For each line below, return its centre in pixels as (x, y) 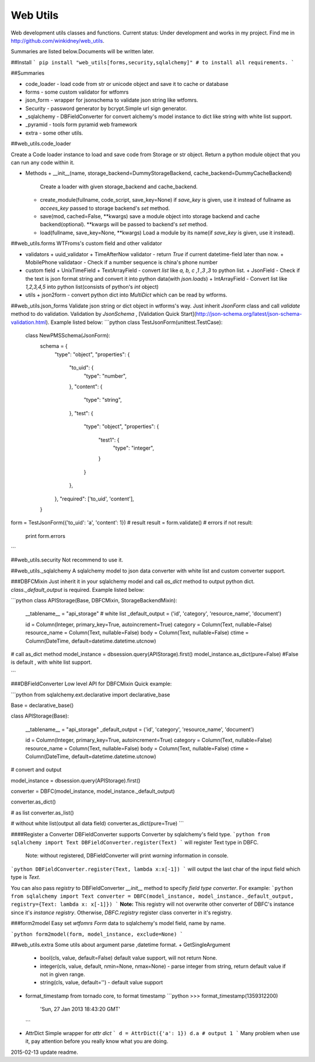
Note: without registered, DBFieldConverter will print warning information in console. (127, 856)
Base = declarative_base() (42, 705)
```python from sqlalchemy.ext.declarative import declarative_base (90, 694)
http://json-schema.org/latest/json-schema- (249, 314)
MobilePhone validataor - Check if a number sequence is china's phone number (122, 262)
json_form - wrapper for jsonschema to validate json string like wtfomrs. (112, 100)
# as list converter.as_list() (42, 812)
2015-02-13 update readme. (44, 1052)
